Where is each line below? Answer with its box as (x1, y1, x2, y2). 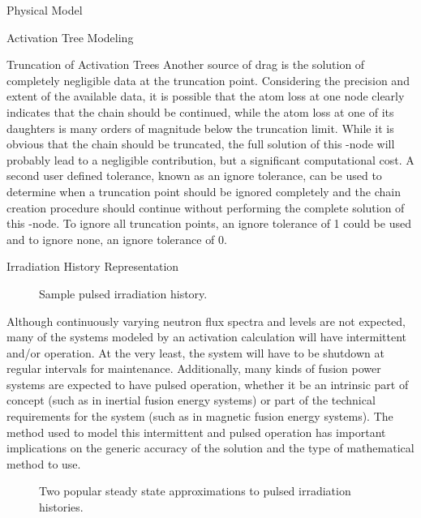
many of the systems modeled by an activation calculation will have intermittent (6, 328, 406, 345)
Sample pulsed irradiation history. (39, 285, 208, 302)
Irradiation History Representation (6, 258, 179, 275)
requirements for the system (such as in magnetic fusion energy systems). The (6, 408, 393, 425)
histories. (39, 499, 84, 516)
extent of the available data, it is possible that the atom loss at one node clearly (6, 88, 405, 105)
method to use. (6, 455, 81, 472)
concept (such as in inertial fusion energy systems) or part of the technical (6, 392, 376, 409)
